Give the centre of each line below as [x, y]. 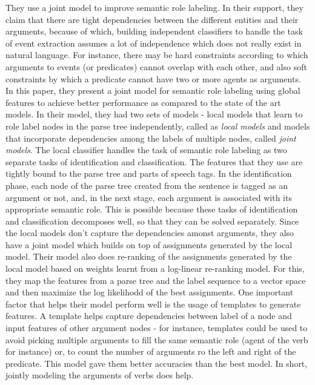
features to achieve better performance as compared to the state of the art [143, 102]
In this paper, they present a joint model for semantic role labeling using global [153, 90]
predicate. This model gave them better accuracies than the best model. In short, [157, 363]
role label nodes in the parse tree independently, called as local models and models [158, 126]
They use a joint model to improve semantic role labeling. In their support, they [154, 7]
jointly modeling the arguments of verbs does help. [100, 375]
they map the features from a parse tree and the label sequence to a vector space [156, 280]
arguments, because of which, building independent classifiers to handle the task [154, 31]
